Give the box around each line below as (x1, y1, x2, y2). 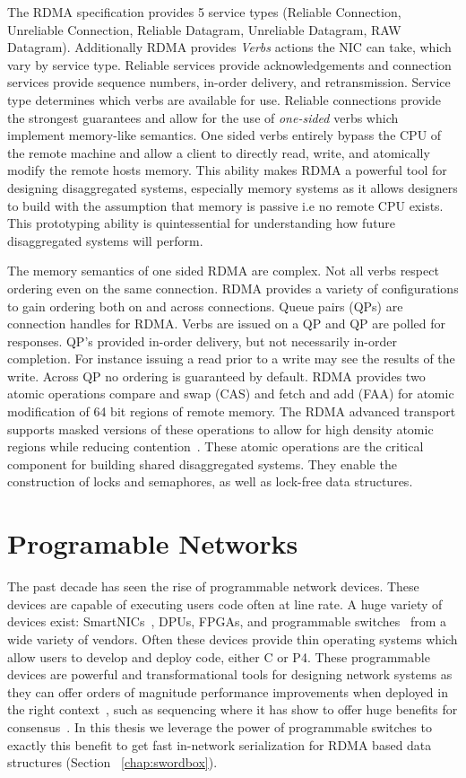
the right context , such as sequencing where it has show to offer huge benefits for (7, 700, 458, 719)
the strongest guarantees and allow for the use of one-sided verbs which (7, 108, 399, 127)
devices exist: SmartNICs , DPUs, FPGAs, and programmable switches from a (7, 612, 446, 631)
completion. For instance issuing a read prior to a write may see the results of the (7, 349, 455, 368)
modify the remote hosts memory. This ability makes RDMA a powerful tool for (7, 161, 447, 179)
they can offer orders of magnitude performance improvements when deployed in (7, 682, 448, 701)
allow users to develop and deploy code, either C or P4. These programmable (7, 647, 430, 666)
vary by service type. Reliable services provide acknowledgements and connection (7, 55, 452, 74)
